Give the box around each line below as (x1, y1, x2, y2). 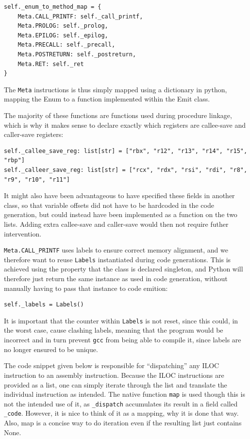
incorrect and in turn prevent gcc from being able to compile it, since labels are (4, 335, 241, 345)
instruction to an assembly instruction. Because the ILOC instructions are (4, 370, 224, 380)
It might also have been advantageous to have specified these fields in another (4, 190, 235, 201)
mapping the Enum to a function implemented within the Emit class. (4, 94, 210, 104)
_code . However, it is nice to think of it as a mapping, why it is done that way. (4, 408, 239, 418)
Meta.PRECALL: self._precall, (17, 41, 116, 49)
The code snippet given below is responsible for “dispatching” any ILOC (4, 360, 219, 371)
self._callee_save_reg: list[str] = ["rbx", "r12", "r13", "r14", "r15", (4, 147, 248, 154)
